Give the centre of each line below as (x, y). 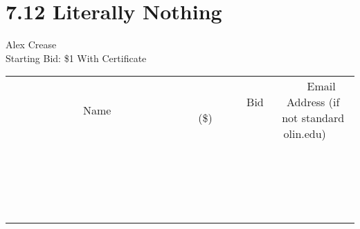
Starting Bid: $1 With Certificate (76, 58)
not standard (313, 118)
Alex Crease (31, 44)
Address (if (313, 102)
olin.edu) (305, 134)
